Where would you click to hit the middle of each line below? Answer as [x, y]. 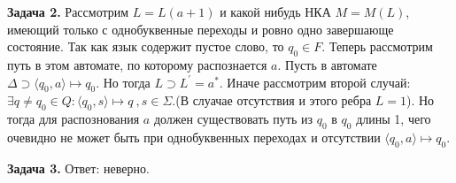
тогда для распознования [73, 119]
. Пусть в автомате [327, 64]
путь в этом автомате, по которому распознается [137, 64]
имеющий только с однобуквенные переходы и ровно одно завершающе [201, 29]
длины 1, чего [394, 119]
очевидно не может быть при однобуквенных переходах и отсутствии [194, 137]
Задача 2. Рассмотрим [68, 11]
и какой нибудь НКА [275, 11]
